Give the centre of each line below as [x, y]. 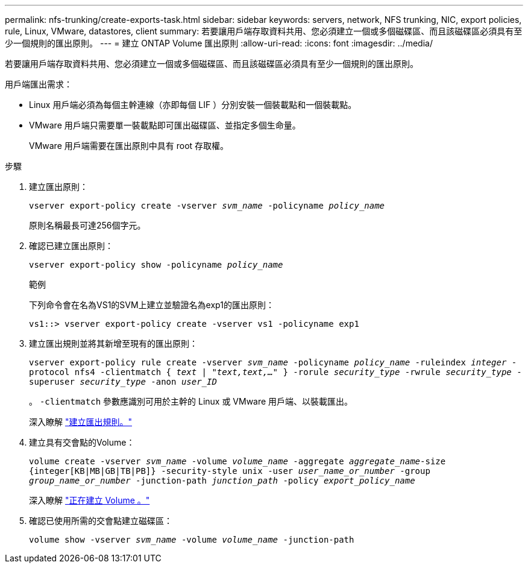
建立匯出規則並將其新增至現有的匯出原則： [113, 343]
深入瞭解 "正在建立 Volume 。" [90, 500]
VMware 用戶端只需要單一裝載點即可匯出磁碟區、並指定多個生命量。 [165, 125]
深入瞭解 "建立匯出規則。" [80, 422]
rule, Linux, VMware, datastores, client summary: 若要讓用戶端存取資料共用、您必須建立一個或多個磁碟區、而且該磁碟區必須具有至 [264, 31]
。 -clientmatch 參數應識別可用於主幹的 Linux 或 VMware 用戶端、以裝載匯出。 [191, 401]
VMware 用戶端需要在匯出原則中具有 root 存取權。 [129, 146]
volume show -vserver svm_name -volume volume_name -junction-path [192, 540]
